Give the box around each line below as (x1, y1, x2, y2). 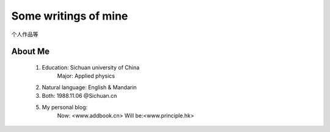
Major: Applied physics (57, 72, 116, 79)
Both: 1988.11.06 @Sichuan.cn (42, 92, 117, 100)
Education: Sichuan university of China (42, 64, 140, 71)
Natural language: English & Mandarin (42, 83, 137, 91)
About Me (11, 46, 50, 57)
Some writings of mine (11, 9, 128, 23)
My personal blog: (42, 103, 88, 111)
